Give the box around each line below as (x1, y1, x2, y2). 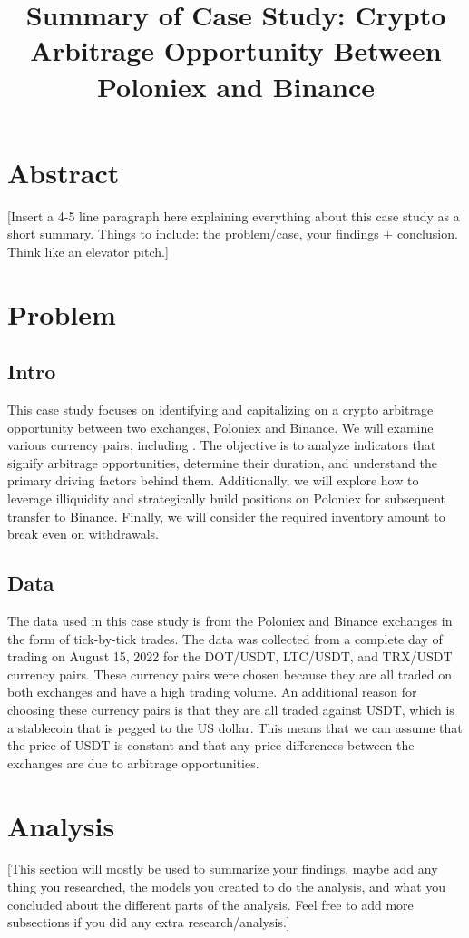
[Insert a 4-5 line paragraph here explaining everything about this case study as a (7, 206, 460, 225)
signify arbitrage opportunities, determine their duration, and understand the (7, 453, 437, 472)
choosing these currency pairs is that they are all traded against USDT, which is (7, 699, 454, 718)
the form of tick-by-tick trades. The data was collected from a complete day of (7, 629, 443, 648)
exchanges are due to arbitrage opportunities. (7, 753, 259, 772)
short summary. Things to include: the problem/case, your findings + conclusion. (7, 224, 458, 243)
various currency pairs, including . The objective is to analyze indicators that (7, 435, 436, 454)
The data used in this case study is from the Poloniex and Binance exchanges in (7, 611, 453, 630)
